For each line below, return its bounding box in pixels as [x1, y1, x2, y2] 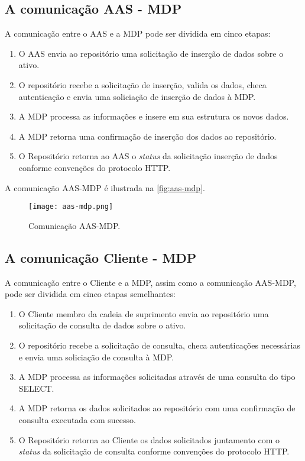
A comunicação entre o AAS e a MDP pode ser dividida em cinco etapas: [5, 27, 271, 40]
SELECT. [18, 382, 54, 394]
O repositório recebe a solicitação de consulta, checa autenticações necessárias [18, 339, 301, 351]
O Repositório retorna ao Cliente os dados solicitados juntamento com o [18, 433, 280, 446]
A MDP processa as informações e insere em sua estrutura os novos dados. [18, 110, 289, 122]
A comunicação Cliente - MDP [5, 248, 197, 266]
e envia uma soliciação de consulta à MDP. [18, 350, 174, 363]
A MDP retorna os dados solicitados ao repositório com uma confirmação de [18, 402, 296, 414]
